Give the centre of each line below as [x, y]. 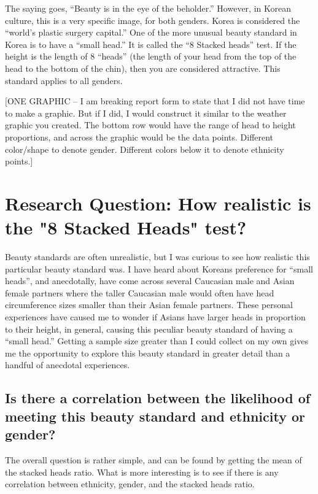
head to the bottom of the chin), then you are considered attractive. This [143, 68]
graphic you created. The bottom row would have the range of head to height [150, 125]
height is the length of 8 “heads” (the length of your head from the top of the [151, 56]
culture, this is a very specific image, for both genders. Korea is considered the [153, 20]
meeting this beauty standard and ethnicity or [155, 416]
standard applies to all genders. [64, 80]
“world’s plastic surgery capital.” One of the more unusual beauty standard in [151, 32]
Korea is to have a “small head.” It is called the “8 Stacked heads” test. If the [151, 44]
